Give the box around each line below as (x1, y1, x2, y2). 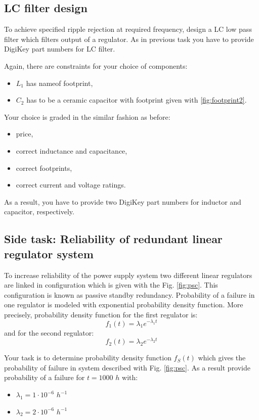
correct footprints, (16, 162, 72, 173)
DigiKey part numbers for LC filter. (4, 43, 115, 54)
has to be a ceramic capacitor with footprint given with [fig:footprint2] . (26, 95, 247, 105)
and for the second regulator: (4, 327, 94, 338)
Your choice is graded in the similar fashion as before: (4, 111, 170, 122)
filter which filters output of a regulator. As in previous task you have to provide (4, 33, 254, 44)
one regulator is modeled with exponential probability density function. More (4, 299, 243, 310)
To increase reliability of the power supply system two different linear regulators (4, 269, 252, 280)
